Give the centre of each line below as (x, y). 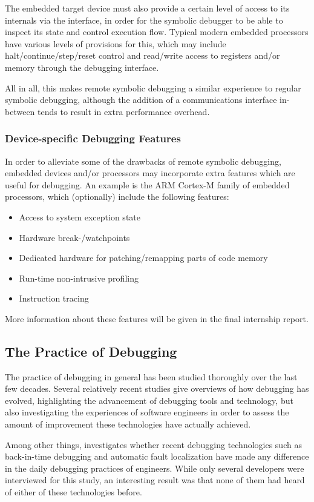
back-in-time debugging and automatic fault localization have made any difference (157, 456)
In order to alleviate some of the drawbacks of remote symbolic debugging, (143, 161)
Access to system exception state (80, 216)
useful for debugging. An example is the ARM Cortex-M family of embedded (147, 184)
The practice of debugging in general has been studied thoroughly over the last (151, 376)
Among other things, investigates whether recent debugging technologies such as (153, 444)
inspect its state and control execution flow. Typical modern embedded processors (157, 32)
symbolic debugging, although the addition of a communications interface (141, 100)
